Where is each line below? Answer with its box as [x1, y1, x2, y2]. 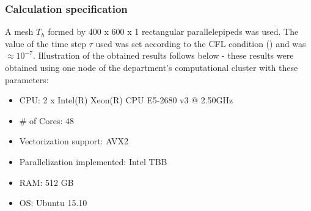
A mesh [5, 25, 34, 38]
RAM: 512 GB [19, 176, 74, 188]
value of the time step [5, 37, 87, 50]
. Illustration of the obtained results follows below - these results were [32, 49, 294, 62]
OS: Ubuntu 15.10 [19, 196, 87, 209]
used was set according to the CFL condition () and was [95, 37, 306, 50]
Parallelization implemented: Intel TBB [19, 155, 167, 168]
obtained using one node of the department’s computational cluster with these [5, 61, 298, 73]
